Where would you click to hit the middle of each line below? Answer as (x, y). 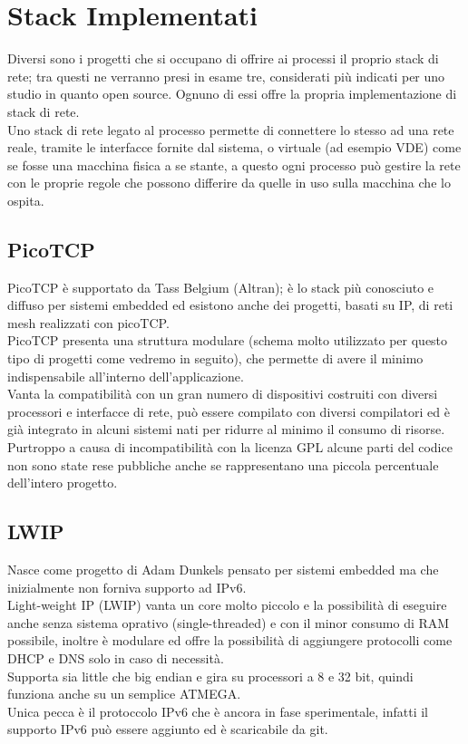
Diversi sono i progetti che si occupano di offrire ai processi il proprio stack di (223, 58)
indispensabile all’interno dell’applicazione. (126, 376)
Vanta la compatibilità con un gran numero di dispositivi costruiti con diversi (223, 394)
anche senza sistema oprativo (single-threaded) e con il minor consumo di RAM (229, 622)
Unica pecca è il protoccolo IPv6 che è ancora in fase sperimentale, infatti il (218, 711)
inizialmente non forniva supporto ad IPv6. (127, 587)
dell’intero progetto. (63, 483)
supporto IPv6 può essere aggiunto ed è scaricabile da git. (168, 729)
